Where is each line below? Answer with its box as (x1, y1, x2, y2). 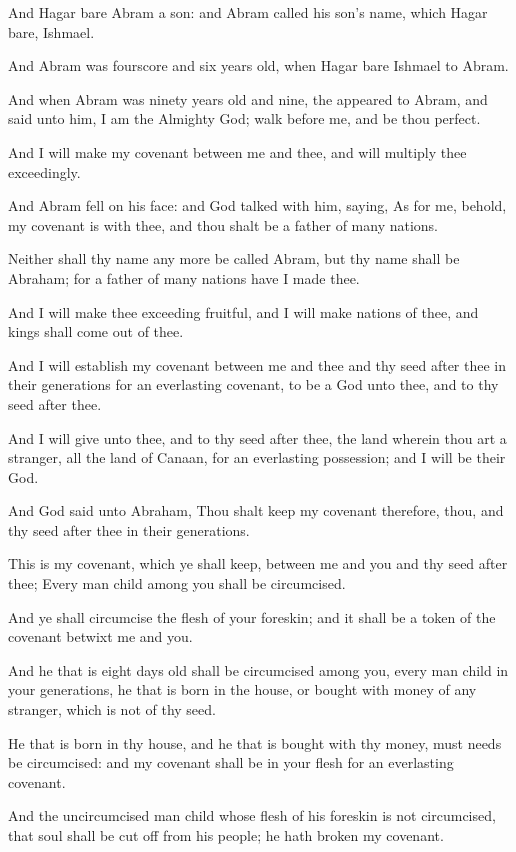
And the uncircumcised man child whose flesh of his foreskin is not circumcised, (8, 805, 496, 826)
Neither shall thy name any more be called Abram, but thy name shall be (8, 248, 460, 269)
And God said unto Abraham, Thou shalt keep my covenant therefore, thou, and (8, 500, 504, 521)
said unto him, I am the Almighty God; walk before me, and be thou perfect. (8, 108, 481, 129)
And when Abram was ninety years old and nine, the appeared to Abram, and (8, 88, 488, 109)
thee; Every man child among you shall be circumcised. (8, 573, 346, 594)
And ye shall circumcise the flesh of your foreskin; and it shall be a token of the (8, 606, 496, 627)
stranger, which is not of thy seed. (8, 699, 216, 720)
